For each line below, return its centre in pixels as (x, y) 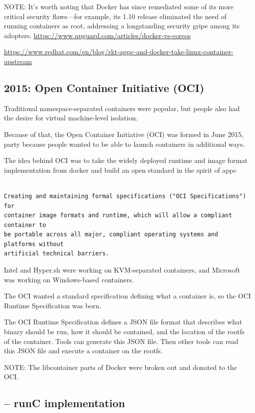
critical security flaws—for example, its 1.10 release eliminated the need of (115, 16)
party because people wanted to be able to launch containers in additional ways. (125, 144)
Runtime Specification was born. (53, 305)
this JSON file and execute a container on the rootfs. (83, 351)
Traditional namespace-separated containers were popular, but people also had (122, 108)
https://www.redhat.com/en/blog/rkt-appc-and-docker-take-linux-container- (119, 52)
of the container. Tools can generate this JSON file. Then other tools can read (121, 341)
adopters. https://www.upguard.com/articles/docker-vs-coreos (97, 35)
